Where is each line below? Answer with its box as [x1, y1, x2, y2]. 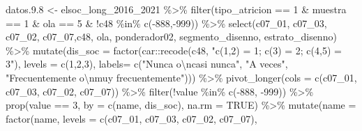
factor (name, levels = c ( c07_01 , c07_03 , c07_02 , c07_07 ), [6, 111, 257, 125]
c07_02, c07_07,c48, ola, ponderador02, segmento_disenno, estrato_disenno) [6, 29, 337, 44]
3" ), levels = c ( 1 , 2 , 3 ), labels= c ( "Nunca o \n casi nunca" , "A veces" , [6, 56, 288, 71]
